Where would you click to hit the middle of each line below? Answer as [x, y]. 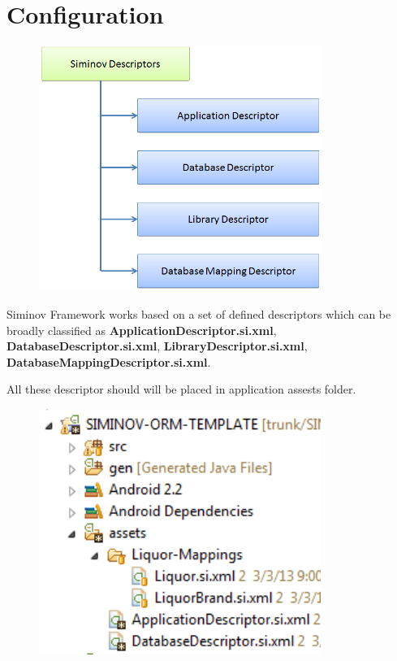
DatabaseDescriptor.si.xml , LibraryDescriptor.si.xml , [157, 346]
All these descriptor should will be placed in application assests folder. [181, 389]
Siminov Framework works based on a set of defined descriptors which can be [199, 314]
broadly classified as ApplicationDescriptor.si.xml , [142, 330]
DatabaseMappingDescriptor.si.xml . [109, 361]
